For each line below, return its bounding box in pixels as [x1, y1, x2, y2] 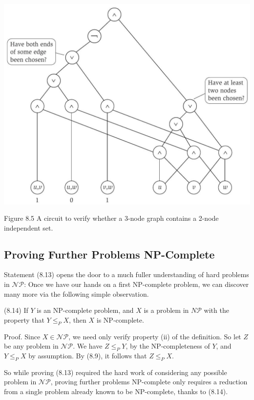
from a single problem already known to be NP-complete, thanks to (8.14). [4, 386, 228, 397]
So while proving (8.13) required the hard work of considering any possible [4, 367, 227, 377]
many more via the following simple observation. [4, 288, 149, 299]
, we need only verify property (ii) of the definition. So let [68, 331, 241, 341]
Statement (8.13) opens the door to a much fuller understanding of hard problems [4, 269, 249, 280]
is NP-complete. [96, 314, 144, 325]
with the [204, 305, 229, 315]
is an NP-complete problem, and [37, 305, 134, 315]
